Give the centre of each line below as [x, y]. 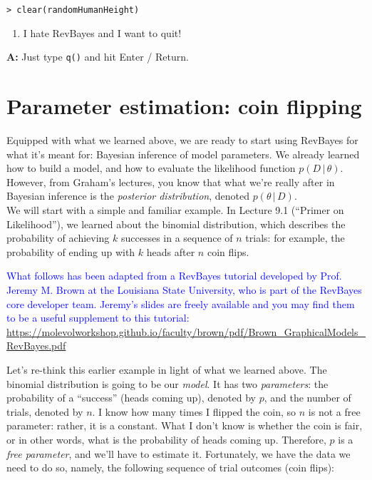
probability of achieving [58, 238]
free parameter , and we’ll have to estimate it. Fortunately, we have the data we [179, 453]
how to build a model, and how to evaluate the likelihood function [151, 168]
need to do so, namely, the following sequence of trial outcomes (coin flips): [170, 468]
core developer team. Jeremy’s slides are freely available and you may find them [181, 303]
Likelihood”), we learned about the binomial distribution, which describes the [176, 224]
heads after [171, 251]
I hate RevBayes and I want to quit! [102, 32]
